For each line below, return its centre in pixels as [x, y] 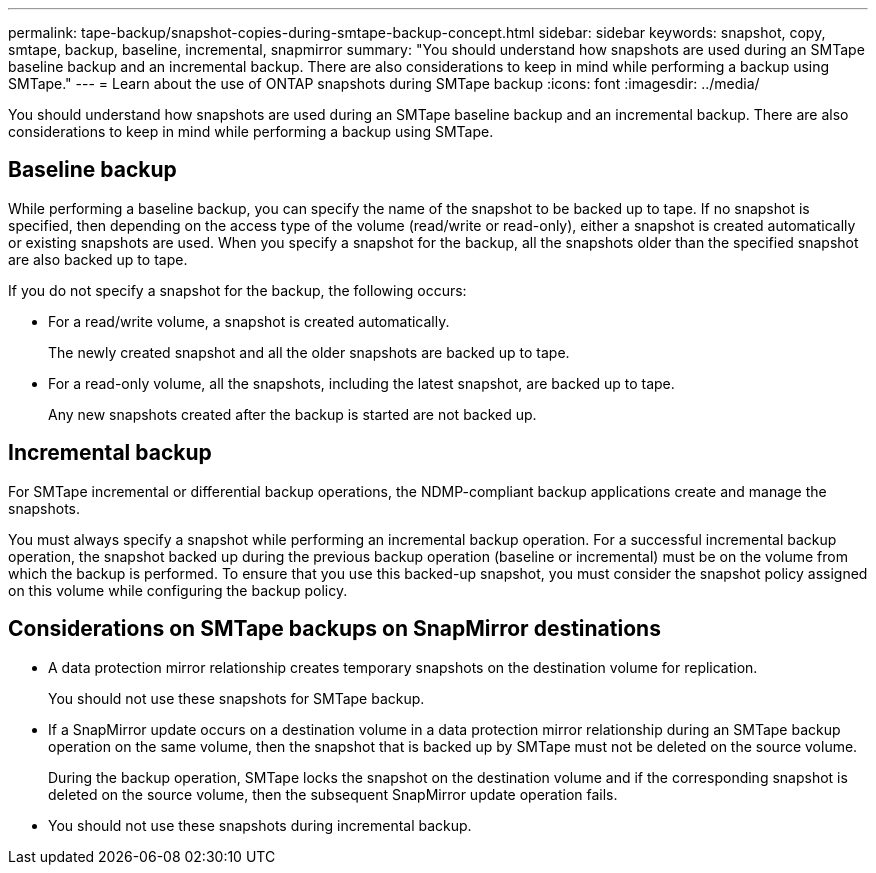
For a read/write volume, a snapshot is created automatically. [249, 321]
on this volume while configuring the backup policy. [178, 590]
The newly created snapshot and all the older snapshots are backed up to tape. [309, 352]
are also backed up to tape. [98, 259]
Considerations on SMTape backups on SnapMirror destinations [334, 629]
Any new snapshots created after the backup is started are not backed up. [292, 414]
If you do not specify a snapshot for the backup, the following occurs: [237, 290]
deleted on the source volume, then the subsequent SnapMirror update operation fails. [333, 794]
